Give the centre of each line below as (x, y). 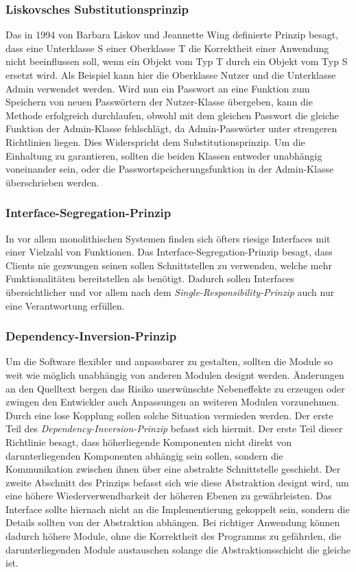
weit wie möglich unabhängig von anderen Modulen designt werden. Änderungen (175, 374)
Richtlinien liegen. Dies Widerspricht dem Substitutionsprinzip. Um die (155, 141)
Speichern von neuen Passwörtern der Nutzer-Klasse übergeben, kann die (159, 102)
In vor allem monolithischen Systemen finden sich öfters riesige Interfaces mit (168, 238)
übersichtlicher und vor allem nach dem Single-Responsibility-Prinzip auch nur (170, 291)
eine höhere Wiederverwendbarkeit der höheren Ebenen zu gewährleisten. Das (169, 496)
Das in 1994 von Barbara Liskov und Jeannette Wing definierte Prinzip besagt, (172, 35)
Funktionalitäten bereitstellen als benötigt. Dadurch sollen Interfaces (150, 278)
